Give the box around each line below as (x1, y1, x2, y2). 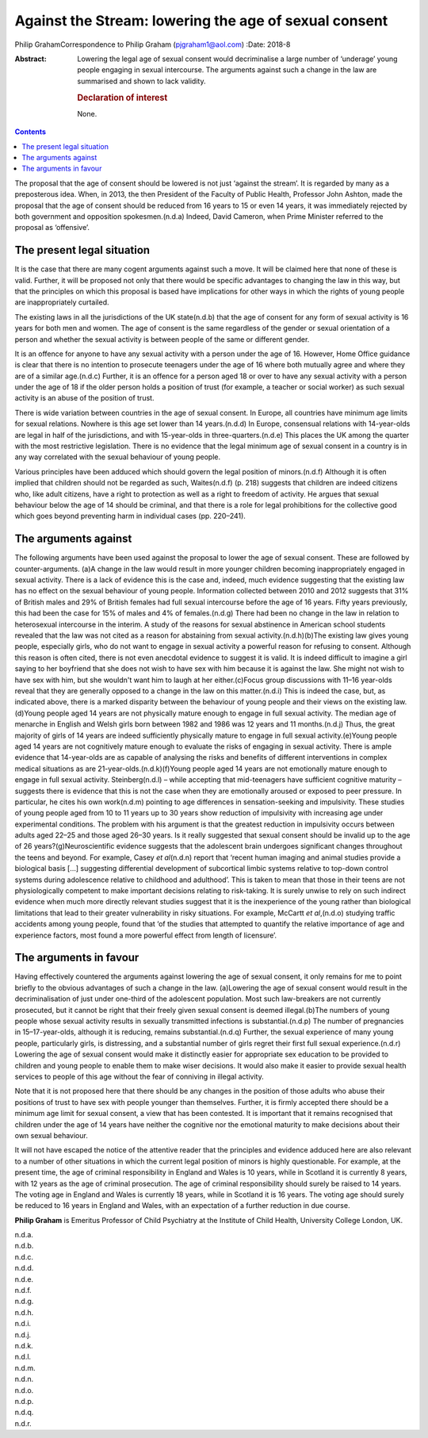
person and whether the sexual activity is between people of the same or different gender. (14, 334, 310, 344)
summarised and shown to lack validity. (77, 76, 206, 86)
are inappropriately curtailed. (14, 297, 110, 307)
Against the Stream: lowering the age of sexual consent (14, 12, 388, 29)
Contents (14, 127, 47, 136)
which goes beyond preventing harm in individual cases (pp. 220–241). (14, 512, 246, 521)
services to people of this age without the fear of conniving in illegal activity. (14, 1072, 265, 1081)
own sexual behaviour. (14, 1130, 89, 1140)
